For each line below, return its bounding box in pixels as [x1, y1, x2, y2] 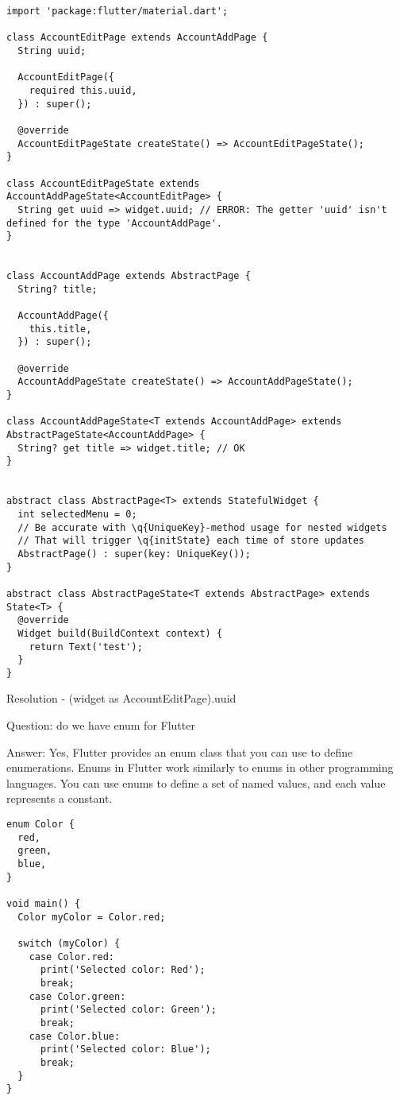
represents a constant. [6, 790, 113, 807]
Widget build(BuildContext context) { [17, 627, 223, 639]
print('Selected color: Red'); [40, 964, 206, 976]
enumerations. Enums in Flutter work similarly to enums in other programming [6, 759, 394, 776]
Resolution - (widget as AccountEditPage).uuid [6, 690, 237, 707]
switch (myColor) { [17, 937, 121, 949]
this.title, [29, 323, 92, 335]
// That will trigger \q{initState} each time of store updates [17, 535, 365, 547]
